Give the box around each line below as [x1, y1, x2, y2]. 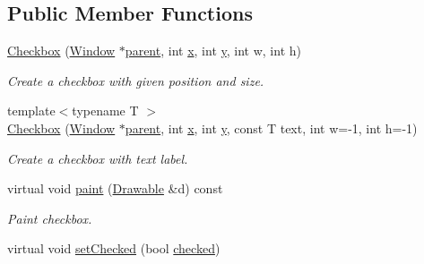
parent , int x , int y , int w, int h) [125, 41, 301, 60]
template [7, 101, 56, 120]
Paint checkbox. [7, 209, 92, 227]
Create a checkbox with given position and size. [7, 71, 264, 89]
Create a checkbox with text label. [7, 149, 188, 167]
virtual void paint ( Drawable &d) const [7, 179, 223, 198]
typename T [72, 101, 139, 120]
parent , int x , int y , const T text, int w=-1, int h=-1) [125, 118, 418, 137]
